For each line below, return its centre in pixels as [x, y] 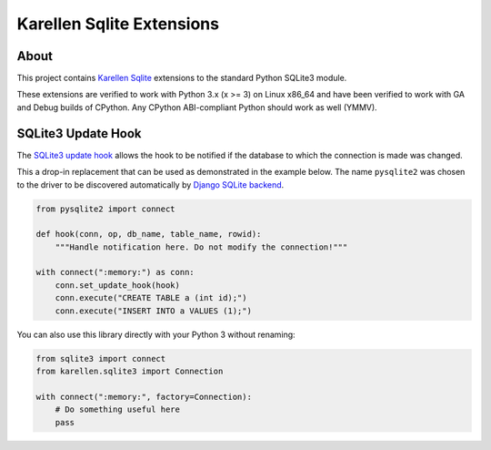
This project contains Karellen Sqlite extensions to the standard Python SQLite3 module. [182, 78]
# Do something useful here [118, 409]
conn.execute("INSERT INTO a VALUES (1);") [153, 311]
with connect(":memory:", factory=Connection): [144, 397]
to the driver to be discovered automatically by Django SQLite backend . [150, 184]
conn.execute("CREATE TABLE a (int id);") [151, 298]
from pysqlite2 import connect [106, 209]
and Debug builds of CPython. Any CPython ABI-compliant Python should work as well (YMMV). [197, 107]
